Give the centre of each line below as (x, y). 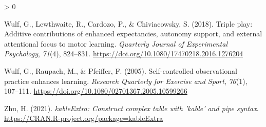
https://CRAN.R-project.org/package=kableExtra (84, 118)
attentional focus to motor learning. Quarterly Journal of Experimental (116, 43)
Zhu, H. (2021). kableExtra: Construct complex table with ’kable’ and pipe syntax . (131, 108)
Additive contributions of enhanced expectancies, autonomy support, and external (133, 34)
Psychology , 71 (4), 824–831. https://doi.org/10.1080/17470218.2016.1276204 (124, 54)
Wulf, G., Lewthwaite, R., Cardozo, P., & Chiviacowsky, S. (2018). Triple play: (128, 23)
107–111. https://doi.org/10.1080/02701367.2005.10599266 (96, 91)
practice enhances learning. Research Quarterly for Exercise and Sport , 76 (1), (126, 81)
